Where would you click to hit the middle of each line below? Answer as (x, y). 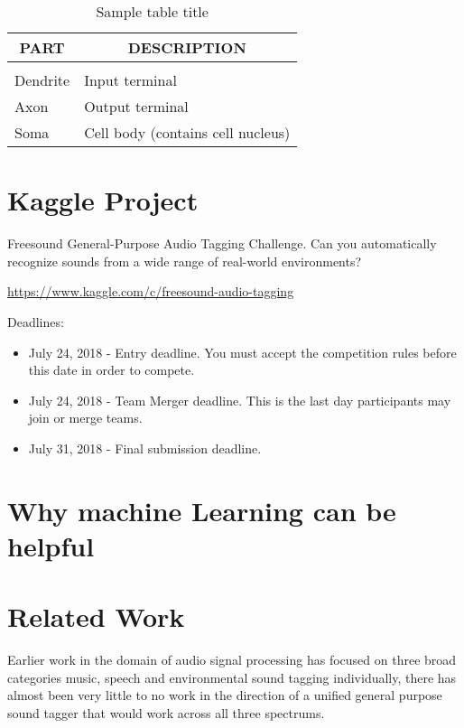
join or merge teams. (85, 418)
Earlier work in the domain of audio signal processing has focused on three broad (232, 660)
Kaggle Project (103, 200)
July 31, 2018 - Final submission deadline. (145, 448)
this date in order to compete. (111, 370)
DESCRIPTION (187, 47)
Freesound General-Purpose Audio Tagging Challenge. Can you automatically (222, 243)
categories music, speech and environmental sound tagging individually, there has (232, 677)
